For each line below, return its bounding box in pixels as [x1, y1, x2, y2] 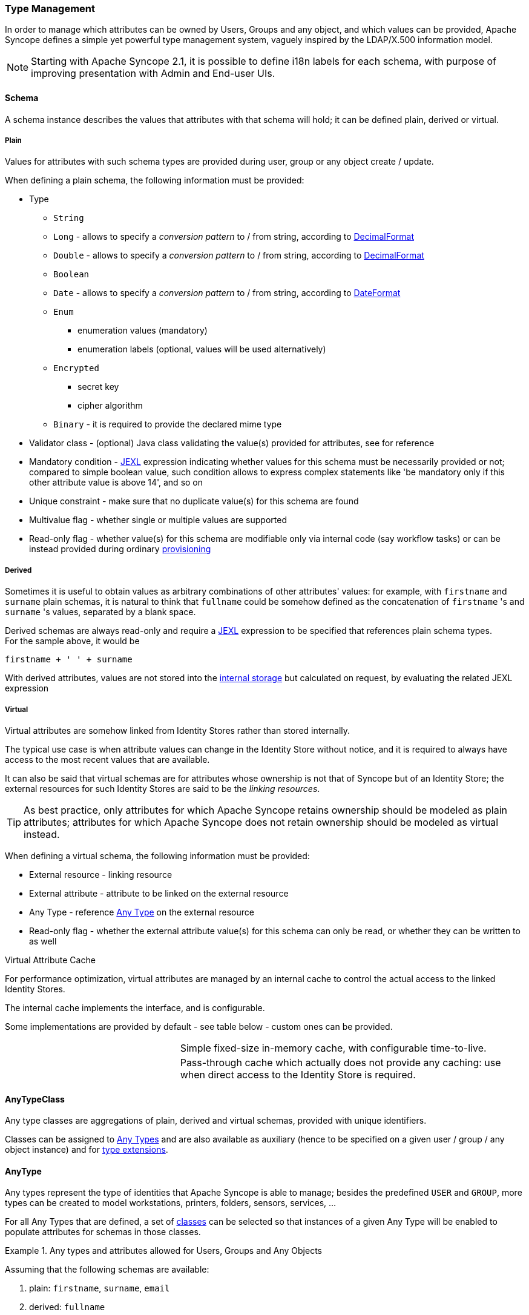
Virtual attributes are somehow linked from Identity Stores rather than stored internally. [5, 725, 350, 736]
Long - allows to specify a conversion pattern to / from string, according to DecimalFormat [53, 231, 414, 242]
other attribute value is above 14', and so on [29, 477, 203, 488]
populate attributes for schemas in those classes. [5, 1227, 201, 1238]
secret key [77, 381, 119, 392]
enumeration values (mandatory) [77, 325, 208, 336]
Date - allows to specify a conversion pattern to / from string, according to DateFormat [53, 288, 401, 298]
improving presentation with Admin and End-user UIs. [31, 67, 275, 80]
